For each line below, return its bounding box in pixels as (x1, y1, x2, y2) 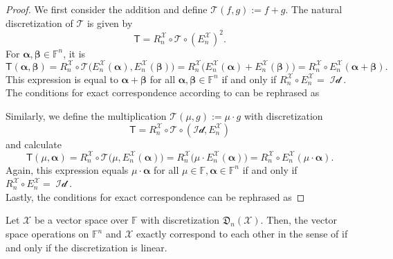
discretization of (6, 15, 73, 30)
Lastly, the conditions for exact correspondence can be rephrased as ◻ (6, 189, 305, 204)
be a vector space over (34, 213, 129, 227)
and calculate (6, 136, 62, 151)
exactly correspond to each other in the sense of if (136, 226, 348, 241)
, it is (63, 46, 86, 60)
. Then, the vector (260, 213, 338, 227)
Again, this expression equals (6, 162, 129, 177)
